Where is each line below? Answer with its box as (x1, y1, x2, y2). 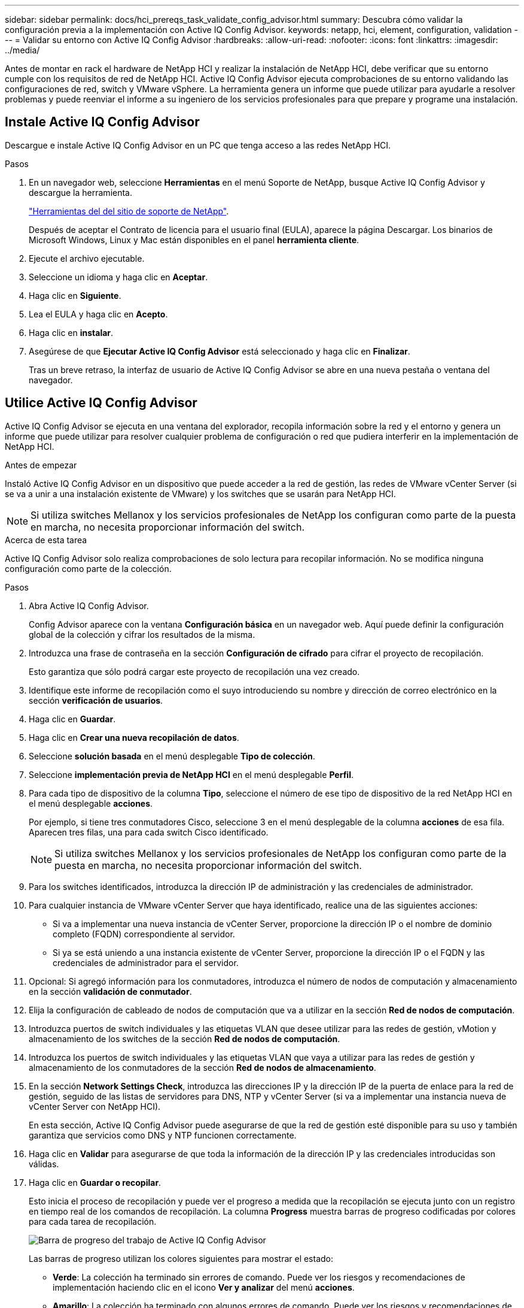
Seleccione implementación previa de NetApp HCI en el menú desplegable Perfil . (29, 769, 354, 780)
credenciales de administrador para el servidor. (53, 957, 239, 968)
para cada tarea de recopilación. (29, 1216, 157, 1227)
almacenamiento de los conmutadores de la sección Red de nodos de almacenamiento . (29, 1062, 376, 1073)
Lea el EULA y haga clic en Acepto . (29, 308, 168, 319)
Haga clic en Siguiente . (29, 290, 121, 301)
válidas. (29, 1158, 59, 1169)
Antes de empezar (5, 459, 77, 470)
